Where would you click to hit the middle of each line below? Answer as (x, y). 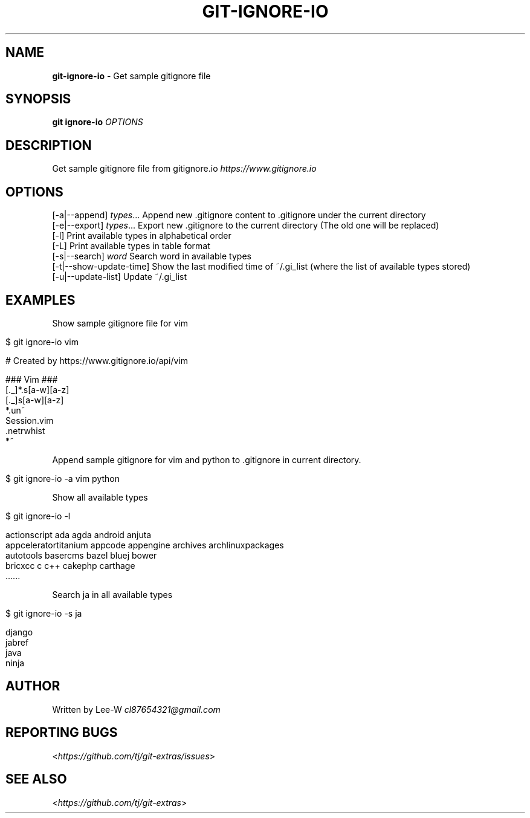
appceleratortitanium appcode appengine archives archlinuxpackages (145, 545)
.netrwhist (25, 430)
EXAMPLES (40, 300)
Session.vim (30, 420)
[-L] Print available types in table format (131, 246)
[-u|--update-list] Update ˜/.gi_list (120, 277)
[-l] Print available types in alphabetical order (142, 236)
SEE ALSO (36, 779)
